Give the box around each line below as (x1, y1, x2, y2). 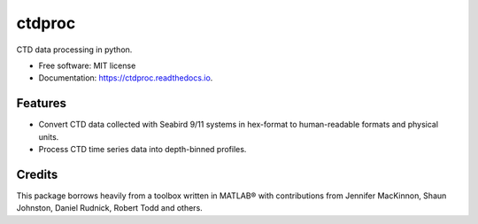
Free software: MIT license (38, 60, 136, 71)
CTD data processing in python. (16, 44, 133, 55)
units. (38, 131, 59, 142)
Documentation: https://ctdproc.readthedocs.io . (38, 73, 213, 83)
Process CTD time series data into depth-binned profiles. (38, 144, 247, 155)
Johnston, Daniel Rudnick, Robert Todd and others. (16, 203, 203, 213)
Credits (16, 166, 58, 182)
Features (16, 96, 66, 111)
